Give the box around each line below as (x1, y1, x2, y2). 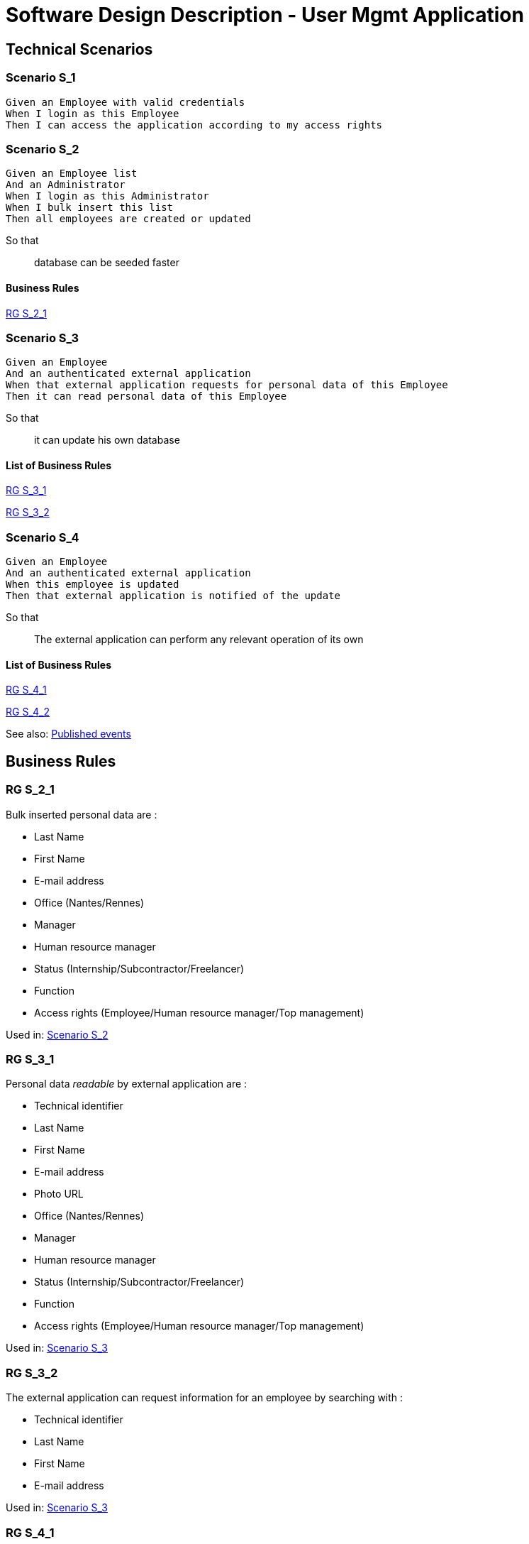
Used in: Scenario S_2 (6, 1028, 108, 1041)
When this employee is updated (6, 579, 179, 591)
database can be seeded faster (34, 256, 179, 269)
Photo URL (34, 1188, 84, 1200)
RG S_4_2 (6, 706, 50, 718)
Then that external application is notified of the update (6, 590, 341, 602)
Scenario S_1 (6, 70, 76, 85)
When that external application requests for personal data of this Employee (6, 379, 448, 391)
